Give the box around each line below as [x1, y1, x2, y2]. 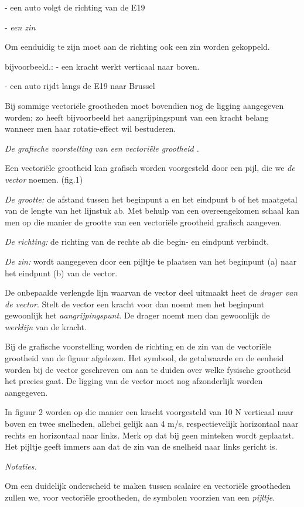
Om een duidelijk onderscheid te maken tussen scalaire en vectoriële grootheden [5, 479, 291, 492]
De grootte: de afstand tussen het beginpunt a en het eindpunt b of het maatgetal [5, 193, 298, 205]
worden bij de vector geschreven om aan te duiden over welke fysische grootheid [5, 363, 291, 375]
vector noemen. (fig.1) [5, 173, 83, 185]
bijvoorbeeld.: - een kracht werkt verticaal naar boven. [5, 60, 200, 72]
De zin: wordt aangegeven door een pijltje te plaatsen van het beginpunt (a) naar [5, 255, 297, 267]
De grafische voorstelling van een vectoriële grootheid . [5, 142, 199, 154]
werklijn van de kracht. [5, 320, 87, 333]
